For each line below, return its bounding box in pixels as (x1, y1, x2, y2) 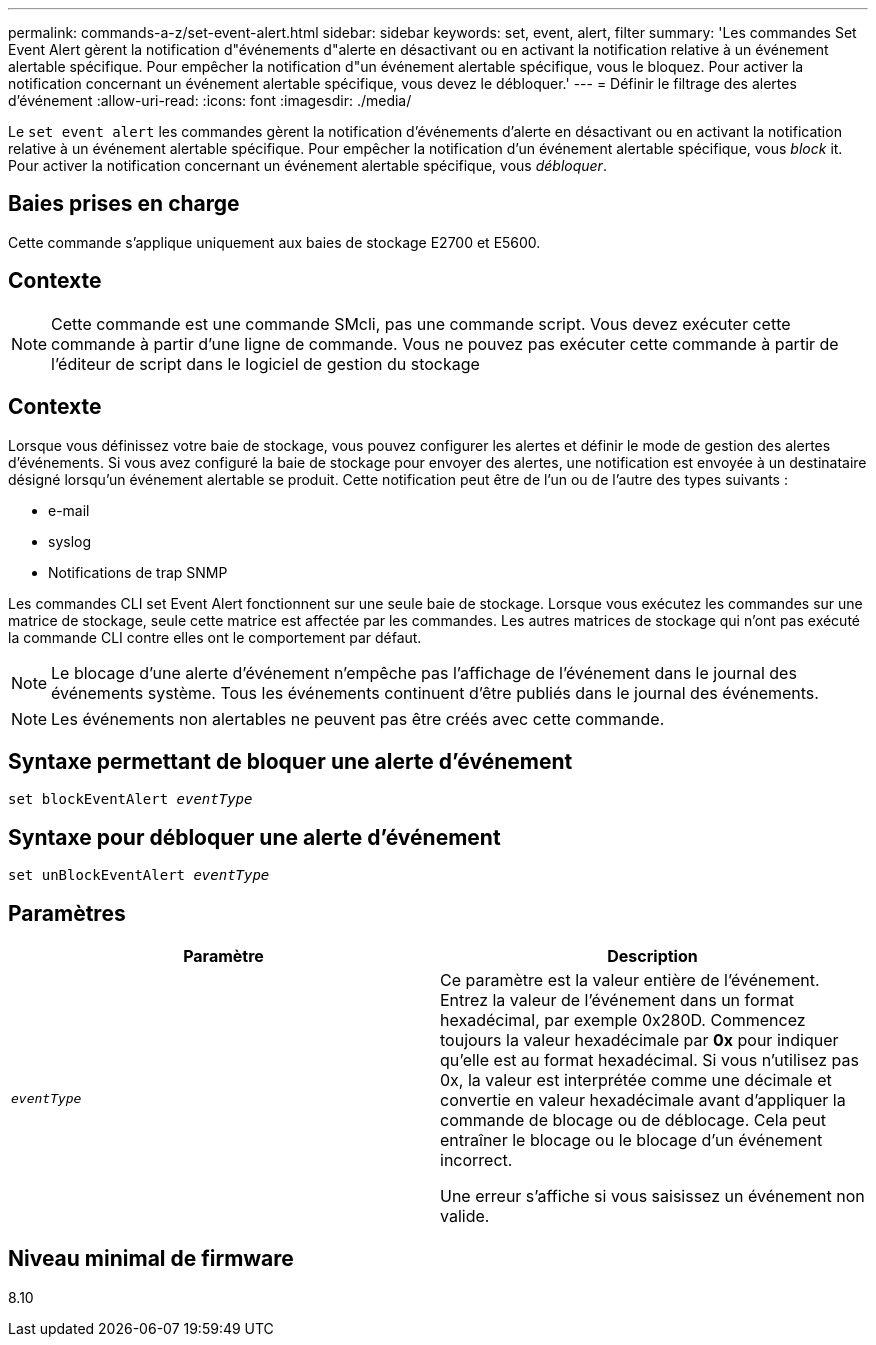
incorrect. (440, 1150, 513, 1171)
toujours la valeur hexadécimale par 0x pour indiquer (440, 1030, 839, 1051)
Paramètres (8, 900, 126, 926)
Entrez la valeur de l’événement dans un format (440, 990, 795, 1011)
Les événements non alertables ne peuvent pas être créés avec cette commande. (51, 708, 665, 729)
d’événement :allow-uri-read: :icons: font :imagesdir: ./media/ (8, 92, 412, 109)
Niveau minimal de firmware (8, 1246, 294, 1272)
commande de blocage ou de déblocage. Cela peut (440, 1110, 826, 1131)
